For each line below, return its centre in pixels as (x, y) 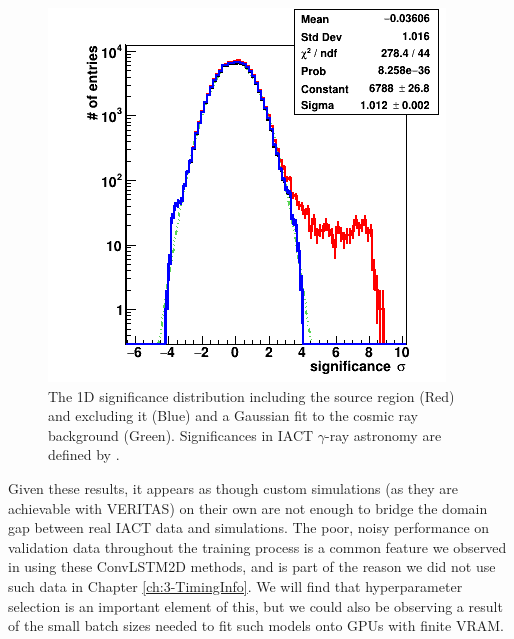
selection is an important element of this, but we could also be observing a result (255, 605)
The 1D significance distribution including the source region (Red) (251, 395)
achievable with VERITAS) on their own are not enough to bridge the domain (248, 507)
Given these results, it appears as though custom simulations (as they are (233, 487)
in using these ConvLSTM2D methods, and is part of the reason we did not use (252, 566)
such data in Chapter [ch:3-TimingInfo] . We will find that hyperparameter (235, 585)
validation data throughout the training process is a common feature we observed (257, 546)
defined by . (84, 454)
